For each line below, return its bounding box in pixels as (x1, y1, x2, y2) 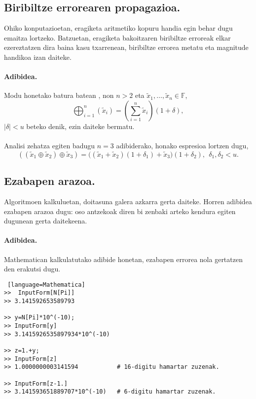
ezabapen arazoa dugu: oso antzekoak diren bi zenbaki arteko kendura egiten (4, 206, 236, 216)
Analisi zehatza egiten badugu (4, 140, 95, 151)
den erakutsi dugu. (4, 264, 61, 274)
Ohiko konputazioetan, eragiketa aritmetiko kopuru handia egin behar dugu (4, 23, 233, 33)
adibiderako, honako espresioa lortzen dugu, (116, 140, 249, 151)
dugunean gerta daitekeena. (4, 216, 87, 226)
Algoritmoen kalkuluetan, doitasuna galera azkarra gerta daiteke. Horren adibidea (4, 196, 252, 206)
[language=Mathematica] (7, 281, 85, 288)
